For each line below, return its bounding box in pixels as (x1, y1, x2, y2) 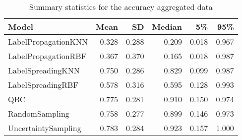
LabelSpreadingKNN (8, 65, 80, 76)
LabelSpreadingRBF (8, 79, 78, 90)
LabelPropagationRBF (8, 50, 87, 62)
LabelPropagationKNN (8, 36, 88, 47)
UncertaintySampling (8, 122, 81, 134)
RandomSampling (8, 108, 69, 119)
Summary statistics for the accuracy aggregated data (29, 1, 213, 12)
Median (152, 21, 182, 32)
